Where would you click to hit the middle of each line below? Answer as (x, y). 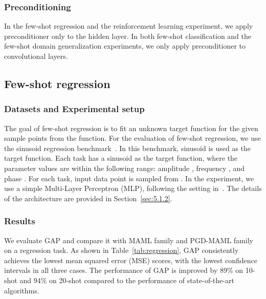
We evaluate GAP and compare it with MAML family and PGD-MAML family (129, 240)
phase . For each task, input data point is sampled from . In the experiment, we (129, 178)
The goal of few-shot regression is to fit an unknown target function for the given (131, 128)
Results (20, 221)
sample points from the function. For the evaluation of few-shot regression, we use (132, 138)
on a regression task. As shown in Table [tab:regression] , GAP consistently (121, 250)
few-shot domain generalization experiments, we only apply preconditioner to (125, 46)
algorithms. (22, 290)
